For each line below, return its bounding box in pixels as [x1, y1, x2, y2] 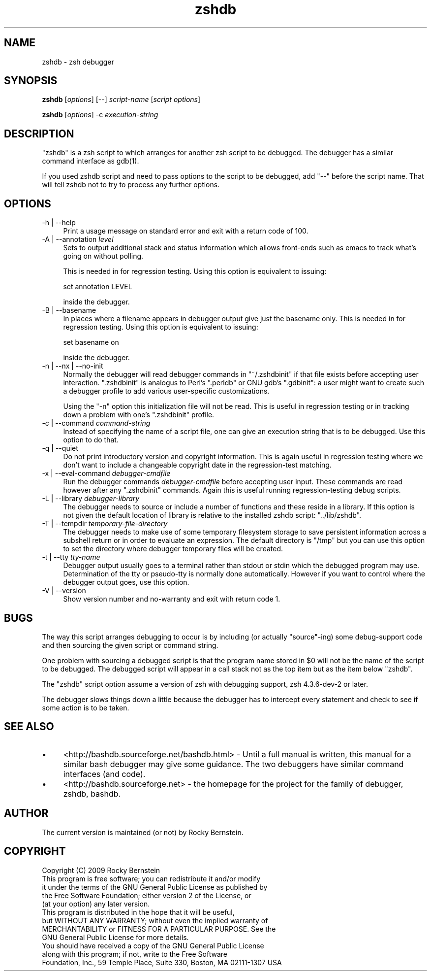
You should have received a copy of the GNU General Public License [42, 941, 264, 950]
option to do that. [63, 436, 119, 444]
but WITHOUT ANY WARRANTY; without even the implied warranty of [42, 916, 268, 925]
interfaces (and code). [63, 769, 146, 779]
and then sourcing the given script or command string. [42, 640, 218, 649]
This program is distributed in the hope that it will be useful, [42, 908, 235, 916]
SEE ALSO [4, 720, 54, 733]
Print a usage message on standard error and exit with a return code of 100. [63, 227, 308, 235]
